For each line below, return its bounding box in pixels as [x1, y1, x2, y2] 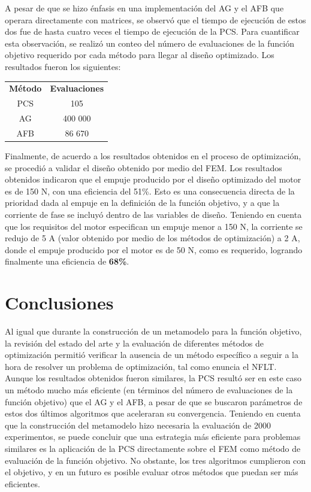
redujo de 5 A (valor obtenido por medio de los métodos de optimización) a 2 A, [5, 232, 300, 244]
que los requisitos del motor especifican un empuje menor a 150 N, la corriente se [5, 220, 303, 232]
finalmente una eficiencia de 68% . [5, 255, 129, 268]
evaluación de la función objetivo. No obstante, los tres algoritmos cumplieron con [5, 454, 306, 466]
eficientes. [5, 477, 40, 490]
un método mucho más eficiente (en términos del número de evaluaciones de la [5, 383, 293, 396]
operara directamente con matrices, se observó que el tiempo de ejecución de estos [5, 13, 306, 26]
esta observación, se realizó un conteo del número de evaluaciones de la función [5, 37, 294, 49]
